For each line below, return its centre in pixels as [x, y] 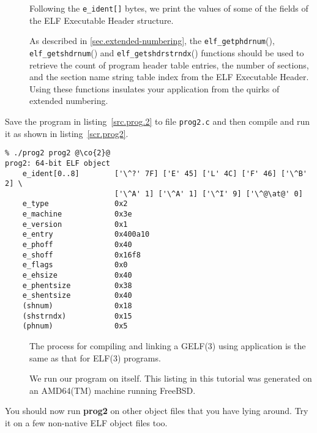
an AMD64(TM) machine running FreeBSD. [113, 390]
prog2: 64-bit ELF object [58, 163]
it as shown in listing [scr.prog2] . [67, 133]
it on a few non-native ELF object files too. [86, 422]
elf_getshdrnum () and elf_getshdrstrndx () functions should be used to [167, 52]
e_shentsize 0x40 [77, 296]
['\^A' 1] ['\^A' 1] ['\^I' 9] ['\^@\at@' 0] [208, 194]
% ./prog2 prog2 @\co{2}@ [58, 153]
